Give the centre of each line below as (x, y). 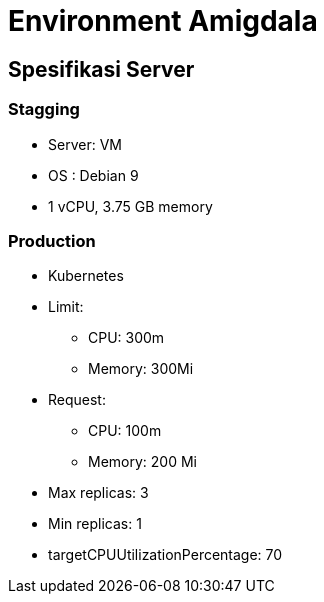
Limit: (66, 307)
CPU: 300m (126, 338)
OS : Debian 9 (93, 175)
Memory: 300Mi (141, 369)
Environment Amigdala (163, 21)
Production (52, 240)
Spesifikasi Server (101, 69)
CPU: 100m (125, 431)
